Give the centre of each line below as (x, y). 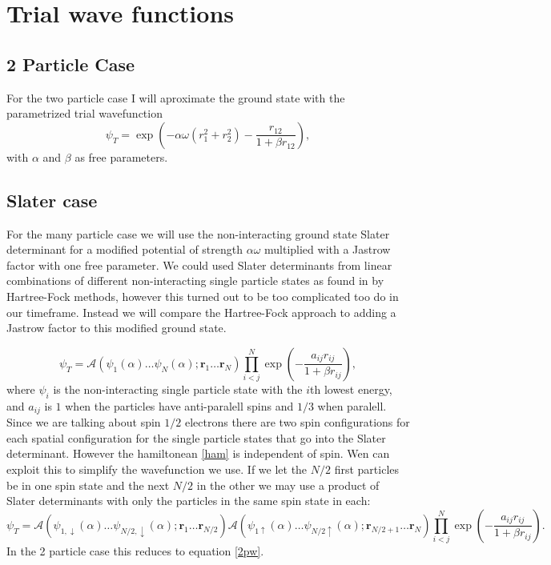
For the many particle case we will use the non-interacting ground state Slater (198, 233)
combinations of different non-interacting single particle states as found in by (195, 280)
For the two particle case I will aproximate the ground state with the (176, 97)
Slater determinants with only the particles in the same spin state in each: (189, 501)
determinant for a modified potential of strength (125, 249)
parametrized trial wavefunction (84, 113)
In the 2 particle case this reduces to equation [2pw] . (135, 551)
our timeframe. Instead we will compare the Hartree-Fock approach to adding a (201, 312)
